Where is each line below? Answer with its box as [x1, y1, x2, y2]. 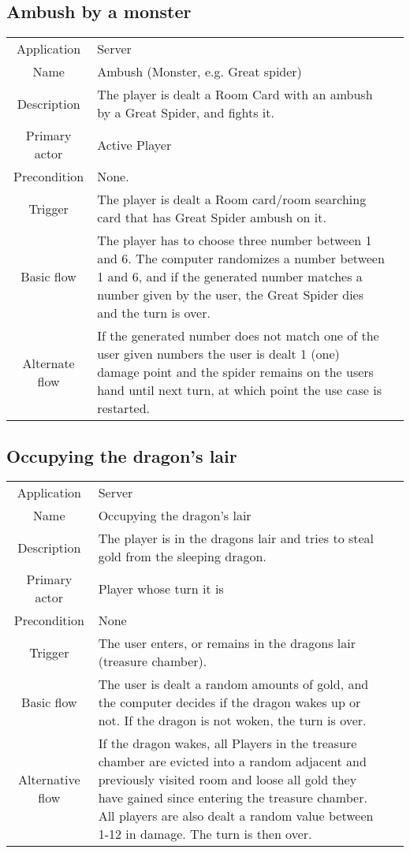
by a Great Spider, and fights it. [97, 103, 274, 122]
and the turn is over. [97, 304, 211, 322]
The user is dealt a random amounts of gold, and [98, 675, 369, 694]
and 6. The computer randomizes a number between [97, 249, 385, 268]
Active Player [97, 135, 172, 154]
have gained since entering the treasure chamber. [98, 788, 367, 807]
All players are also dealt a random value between [98, 806, 374, 825]
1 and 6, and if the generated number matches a [97, 267, 363, 286]
